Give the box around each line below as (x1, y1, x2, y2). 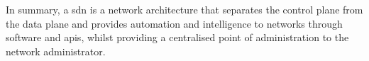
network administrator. (6, 43, 106, 58)
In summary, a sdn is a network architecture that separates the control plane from (6, 2, 363, 16)
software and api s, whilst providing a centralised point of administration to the (6, 30, 349, 45)
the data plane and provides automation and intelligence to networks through (6, 16, 343, 30)
